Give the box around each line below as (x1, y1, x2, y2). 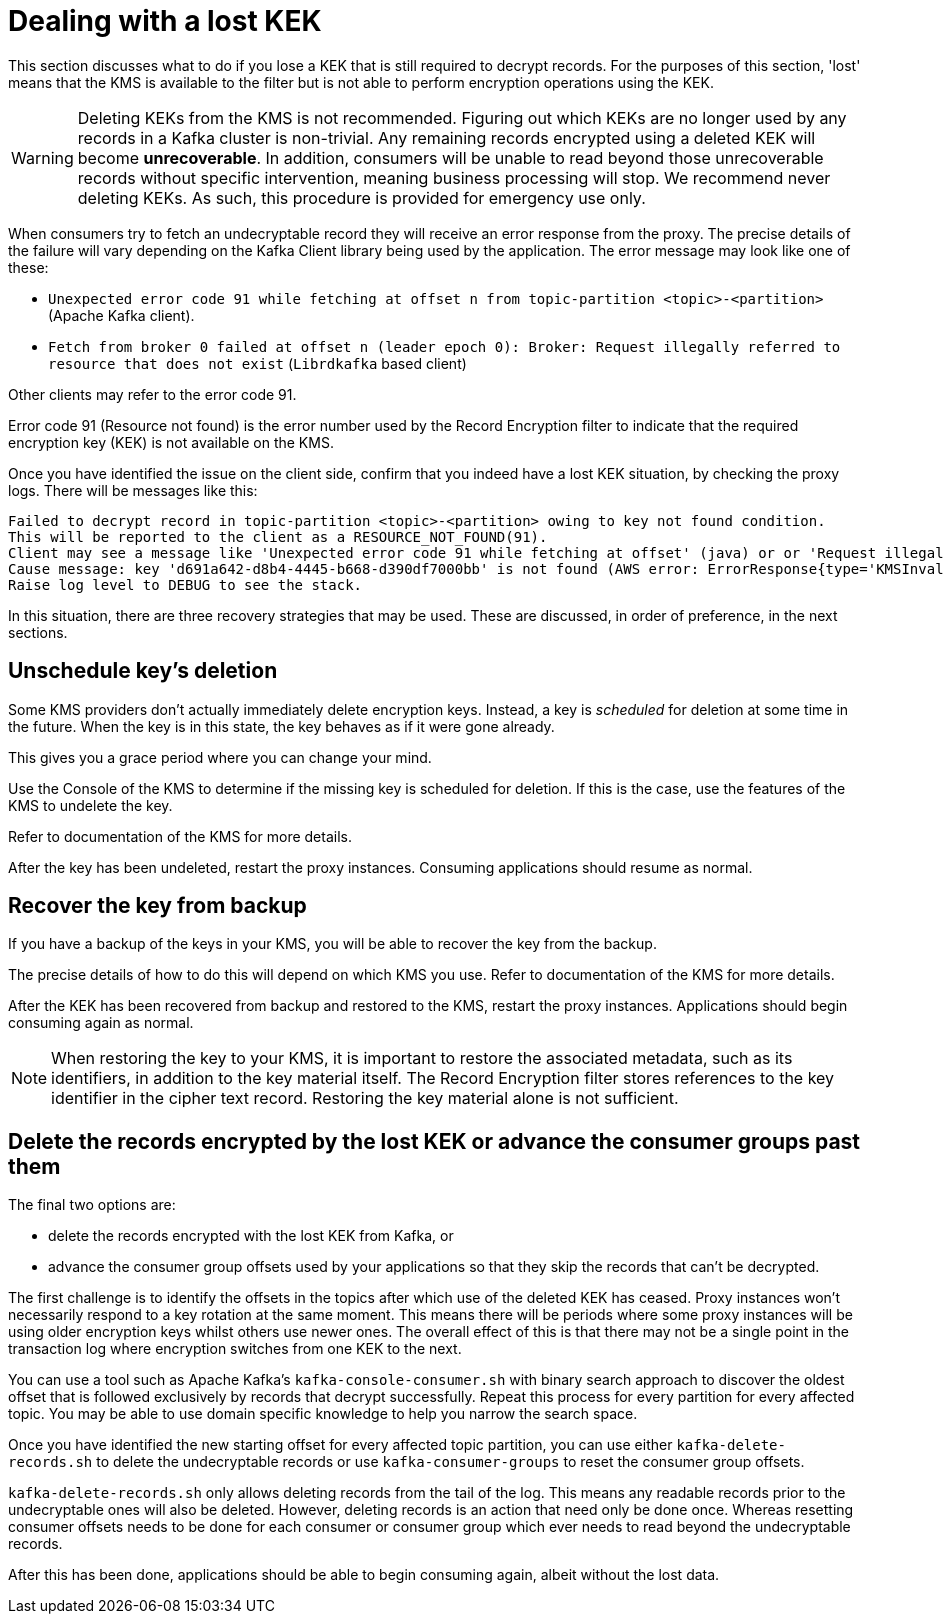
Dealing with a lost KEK (8, 4, 322, 38)
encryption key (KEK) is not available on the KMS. (8, 433, 334, 451)
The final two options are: (8, 1196, 176, 1214)
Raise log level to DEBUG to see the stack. (8, 576, 363, 593)
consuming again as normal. (8, 1014, 194, 1032)
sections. (8, 623, 68, 641)
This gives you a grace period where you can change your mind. (8, 748, 432, 766)
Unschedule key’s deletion (8, 658, 278, 684)
